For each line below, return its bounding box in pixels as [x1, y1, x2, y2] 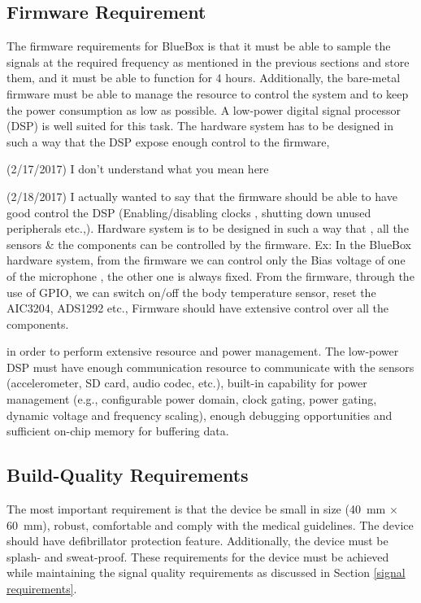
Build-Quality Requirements [7, 462, 249, 487]
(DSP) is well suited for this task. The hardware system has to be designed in [7, 117, 393, 134]
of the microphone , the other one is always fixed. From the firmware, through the [7, 267, 414, 284]
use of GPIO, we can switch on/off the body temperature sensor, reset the [7, 283, 376, 300]
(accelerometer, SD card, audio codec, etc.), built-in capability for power [7, 374, 367, 391]
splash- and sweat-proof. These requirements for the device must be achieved [7, 548, 389, 565]
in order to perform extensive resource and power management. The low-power [7, 343, 399, 360]
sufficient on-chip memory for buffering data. [7, 422, 229, 439]
